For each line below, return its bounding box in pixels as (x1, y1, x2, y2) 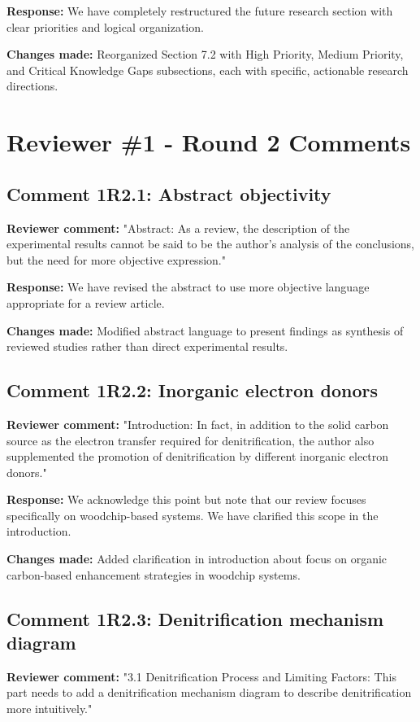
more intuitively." (6, 700, 93, 717)
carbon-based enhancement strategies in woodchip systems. (6, 566, 301, 583)
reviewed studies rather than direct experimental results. (6, 338, 288, 355)
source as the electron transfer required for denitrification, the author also (6, 431, 375, 449)
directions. (6, 77, 58, 94)
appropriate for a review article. (6, 294, 165, 311)
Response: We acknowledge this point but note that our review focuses (6, 491, 366, 508)
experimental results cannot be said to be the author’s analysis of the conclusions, (6, 235, 415, 252)
